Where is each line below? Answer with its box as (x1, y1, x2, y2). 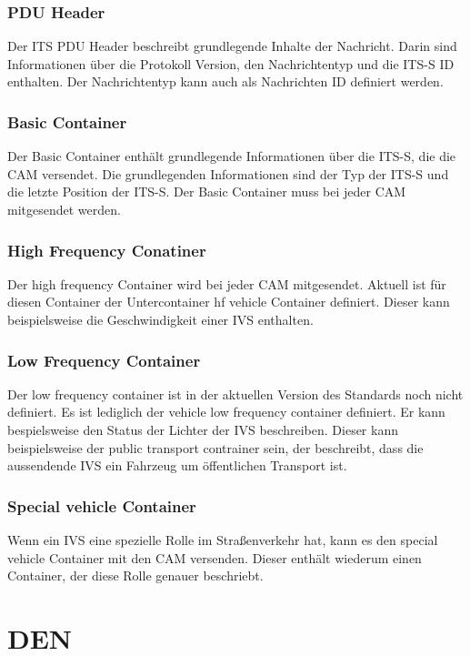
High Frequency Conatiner (7, 238, 206, 261)
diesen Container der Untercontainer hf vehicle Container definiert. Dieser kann (7, 292, 450, 311)
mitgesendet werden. (7, 200, 121, 218)
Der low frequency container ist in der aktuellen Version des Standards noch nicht (7, 384, 464, 403)
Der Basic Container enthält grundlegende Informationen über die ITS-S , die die (7, 146, 456, 166)
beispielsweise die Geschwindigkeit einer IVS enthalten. (7, 310, 314, 328)
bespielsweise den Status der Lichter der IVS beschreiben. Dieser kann (7, 420, 398, 439)
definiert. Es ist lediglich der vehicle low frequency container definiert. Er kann (7, 402, 445, 421)
